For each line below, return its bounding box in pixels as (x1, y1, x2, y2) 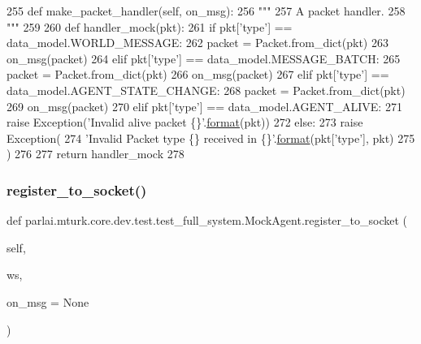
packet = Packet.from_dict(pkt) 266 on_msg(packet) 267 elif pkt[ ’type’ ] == (7, 66, 389, 83)
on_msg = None (7, 293, 89, 310)
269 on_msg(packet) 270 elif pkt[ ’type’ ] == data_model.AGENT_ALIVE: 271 (7, 97, 402, 114)
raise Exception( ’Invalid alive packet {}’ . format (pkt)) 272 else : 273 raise (7, 114, 363, 131)
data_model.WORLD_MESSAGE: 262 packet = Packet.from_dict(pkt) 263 (7, 34, 388, 51)
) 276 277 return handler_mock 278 (7, 145, 184, 162)
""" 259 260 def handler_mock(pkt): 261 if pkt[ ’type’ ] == (7, 18, 293, 35)
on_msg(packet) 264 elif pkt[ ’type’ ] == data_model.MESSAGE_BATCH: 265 (7, 49, 401, 67)
